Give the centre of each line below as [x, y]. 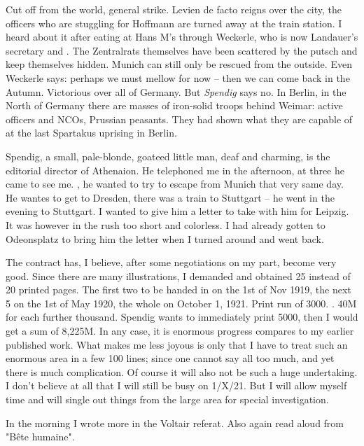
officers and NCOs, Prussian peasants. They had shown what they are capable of [179, 119]
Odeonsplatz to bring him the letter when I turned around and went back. [165, 238]
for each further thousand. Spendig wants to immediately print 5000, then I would [182, 317]
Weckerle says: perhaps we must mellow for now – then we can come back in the [178, 77]
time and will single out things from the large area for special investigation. [167, 399]
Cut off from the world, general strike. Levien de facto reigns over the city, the [174, 9]
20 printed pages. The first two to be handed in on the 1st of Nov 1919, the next [178, 290]
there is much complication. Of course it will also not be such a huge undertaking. [182, 371]
